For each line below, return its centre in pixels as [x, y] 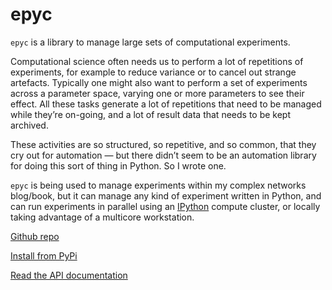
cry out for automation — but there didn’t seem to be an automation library [163, 155]
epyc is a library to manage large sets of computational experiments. [150, 42]
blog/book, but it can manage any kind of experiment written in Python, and [166, 195]
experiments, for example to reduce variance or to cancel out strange [153, 72]
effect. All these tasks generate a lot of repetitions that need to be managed [166, 104]
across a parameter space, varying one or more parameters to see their [157, 93]
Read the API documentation [69, 275]
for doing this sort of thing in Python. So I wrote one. [118, 165]
